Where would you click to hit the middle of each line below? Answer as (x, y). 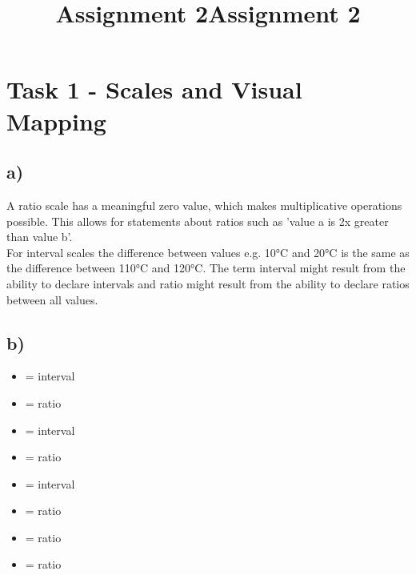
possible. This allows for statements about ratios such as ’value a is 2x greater (198, 221)
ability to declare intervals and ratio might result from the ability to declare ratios (208, 283)
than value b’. (40, 237)
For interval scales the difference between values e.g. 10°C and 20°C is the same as (208, 252)
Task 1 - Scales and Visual (154, 89)
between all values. (52, 299)
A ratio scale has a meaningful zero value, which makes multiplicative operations (204, 205)
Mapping (56, 121)
